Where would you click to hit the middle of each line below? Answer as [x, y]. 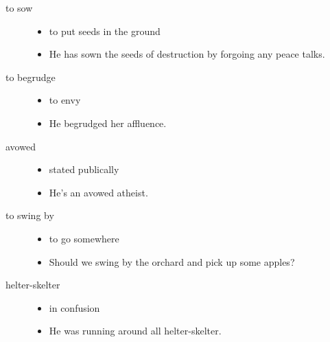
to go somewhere [84, 238]
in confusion [74, 307]
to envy [65, 100]
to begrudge [31, 77]
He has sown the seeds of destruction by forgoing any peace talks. [187, 54]
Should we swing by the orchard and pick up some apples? [172, 261]
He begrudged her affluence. [108, 123]
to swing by [30, 215]
